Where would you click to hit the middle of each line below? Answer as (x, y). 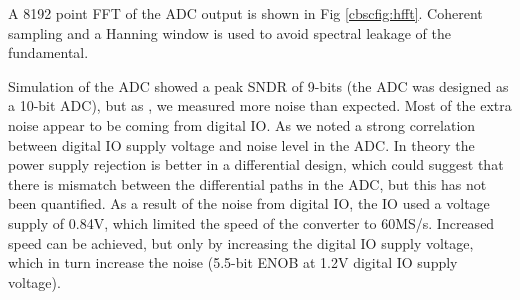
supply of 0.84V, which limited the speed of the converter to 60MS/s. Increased (251, 222)
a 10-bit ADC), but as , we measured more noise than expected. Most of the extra (260, 105)
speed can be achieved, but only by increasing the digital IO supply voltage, (241, 242)
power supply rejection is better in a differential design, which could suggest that (256, 164)
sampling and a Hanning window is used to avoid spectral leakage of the (229, 32)
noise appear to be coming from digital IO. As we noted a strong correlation (242, 124)
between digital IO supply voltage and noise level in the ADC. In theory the (241, 144)
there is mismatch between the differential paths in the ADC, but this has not (247, 183)
